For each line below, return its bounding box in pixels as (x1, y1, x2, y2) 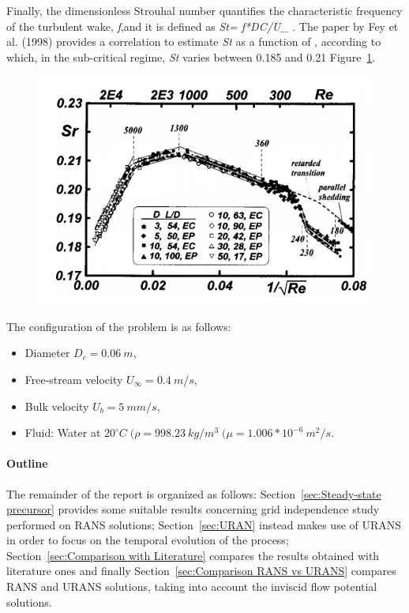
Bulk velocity (24, 397, 89, 414)
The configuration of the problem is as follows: (6, 318, 231, 334)
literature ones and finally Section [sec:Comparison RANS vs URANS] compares (6, 562, 396, 579)
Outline (6, 455, 48, 472)
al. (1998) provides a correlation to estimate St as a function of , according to (6, 33, 381, 50)
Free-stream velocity (24, 370, 123, 387)
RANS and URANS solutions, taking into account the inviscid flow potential (6, 578, 377, 595)
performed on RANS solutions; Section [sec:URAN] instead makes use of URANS (6, 516, 402, 532)
